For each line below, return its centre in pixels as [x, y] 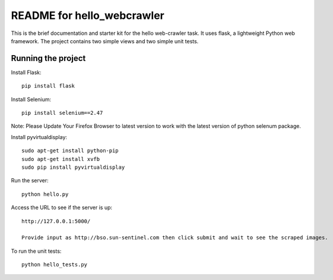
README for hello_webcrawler [88, 15]
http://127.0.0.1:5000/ [56, 221]
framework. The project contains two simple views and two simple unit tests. [105, 41]
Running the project [48, 58]
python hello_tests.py [55, 265]
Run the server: [30, 181]
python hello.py [45, 194]
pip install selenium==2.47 [62, 113]
